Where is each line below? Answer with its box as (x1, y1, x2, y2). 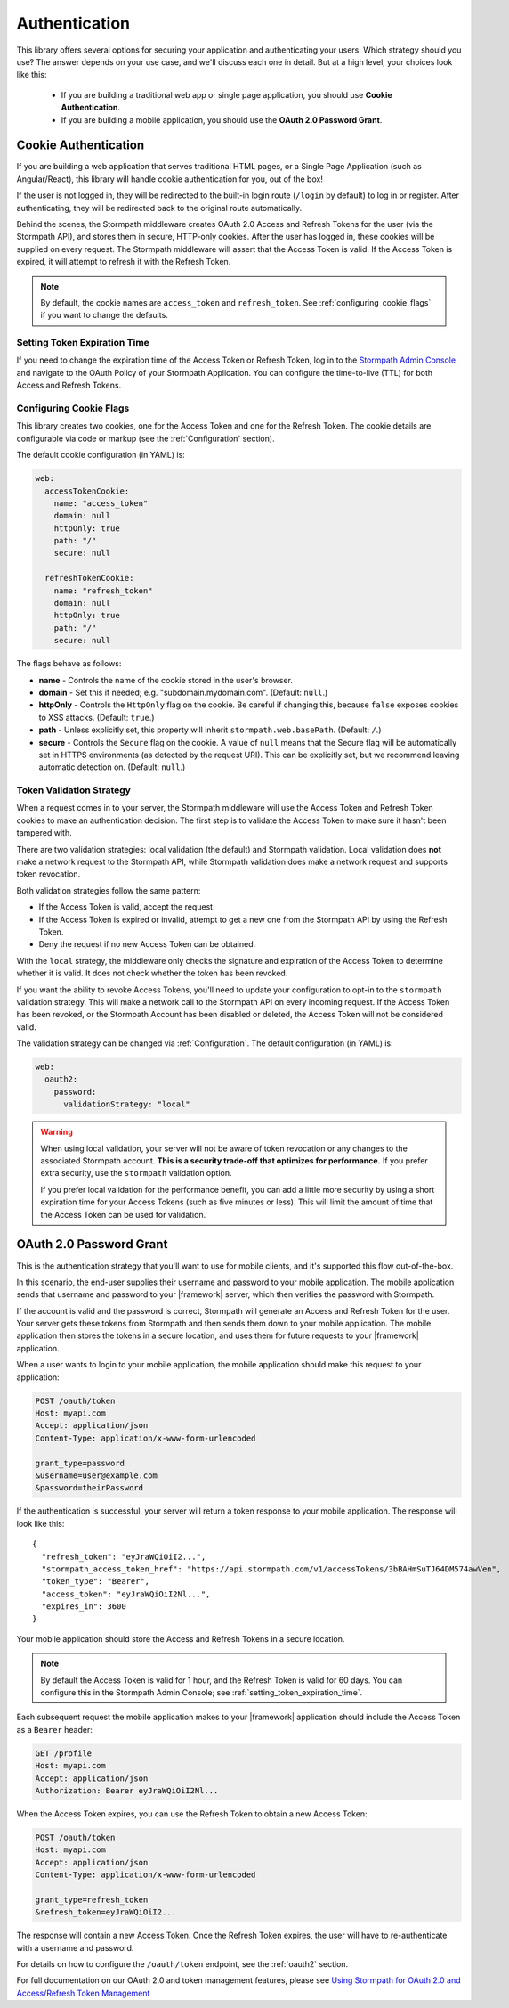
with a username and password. (16, 1942, 134, 1953)
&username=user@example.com (35, 1470, 158, 1481)
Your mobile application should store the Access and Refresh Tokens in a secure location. (16, 1633, 345, 1644)
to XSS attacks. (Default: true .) (38, 712, 155, 722)
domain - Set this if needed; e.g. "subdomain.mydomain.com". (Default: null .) (38, 687, 328, 698)
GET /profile (35, 1748, 93, 1759)
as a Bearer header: (16, 1724, 93, 1735)
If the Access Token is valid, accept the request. (38, 902, 215, 912)
